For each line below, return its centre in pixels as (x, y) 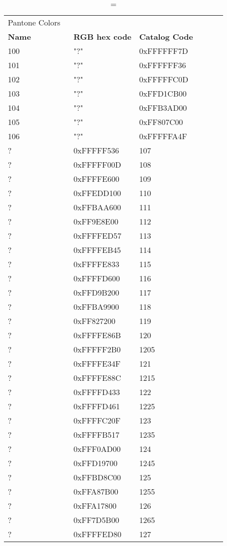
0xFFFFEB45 (97, 250)
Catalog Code (166, 37)
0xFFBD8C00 (97, 477)
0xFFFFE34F (97, 363)
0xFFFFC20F (97, 420)
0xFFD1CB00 (163, 93)
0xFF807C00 (161, 122)
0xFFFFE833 (97, 264)
